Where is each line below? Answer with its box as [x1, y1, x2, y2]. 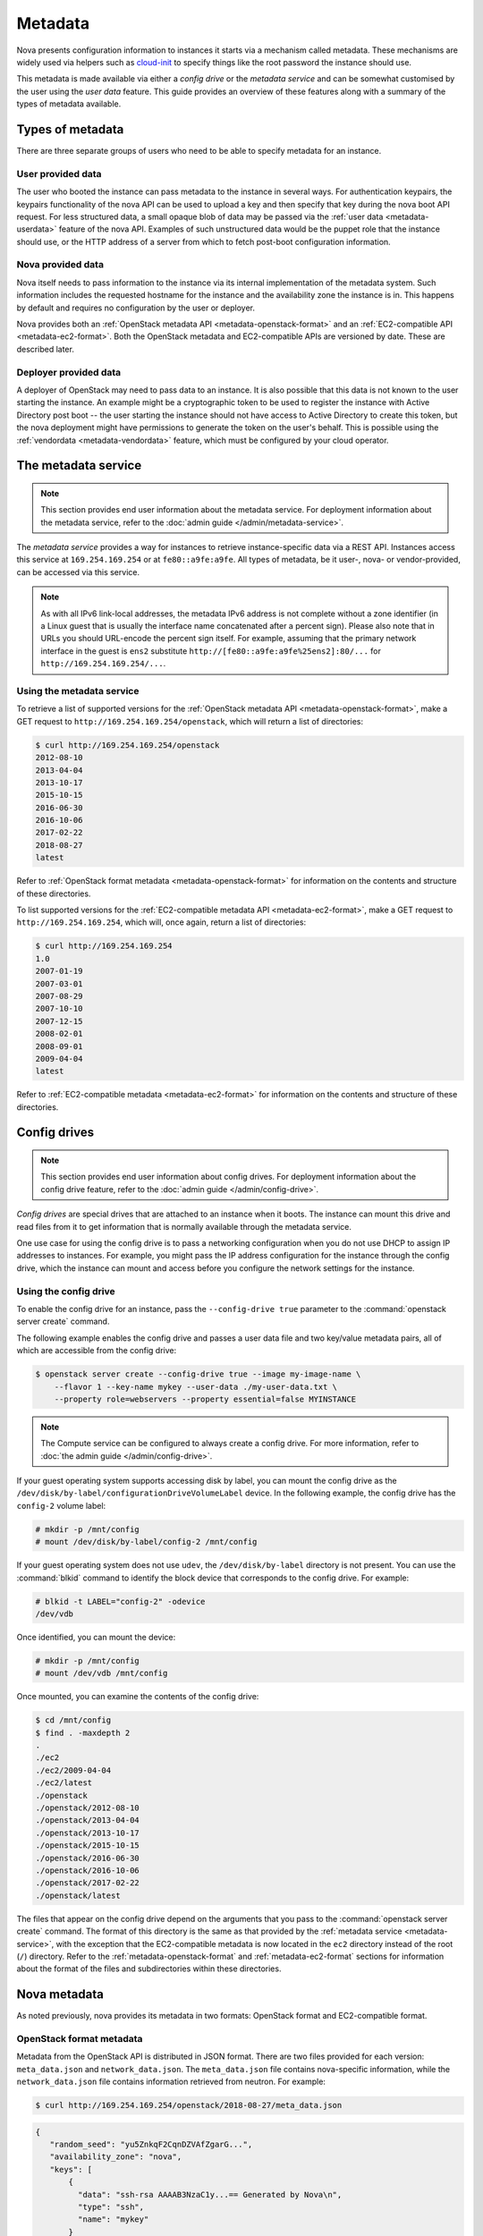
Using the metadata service [16, 684, 140, 697]
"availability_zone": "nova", [49, 2152, 182, 2162]
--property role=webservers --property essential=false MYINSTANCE [54, 1393, 357, 1404]
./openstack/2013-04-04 [35, 1816, 140, 1825]
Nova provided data [16, 258, 105, 271]
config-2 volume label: [16, 1500, 106, 1511]
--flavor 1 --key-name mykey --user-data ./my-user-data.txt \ [54, 1382, 338, 1392]
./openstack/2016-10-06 [35, 1865, 140, 1876]
